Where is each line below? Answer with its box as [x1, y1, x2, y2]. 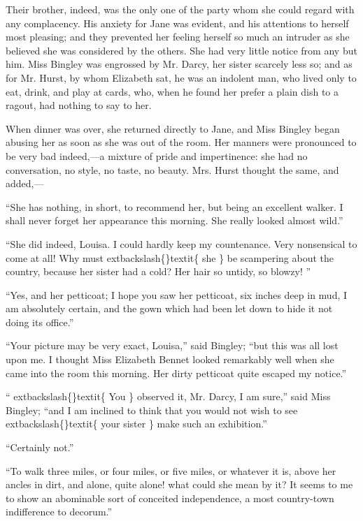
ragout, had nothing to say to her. [6, 98, 152, 112]
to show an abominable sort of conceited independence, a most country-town [6, 490, 334, 505]
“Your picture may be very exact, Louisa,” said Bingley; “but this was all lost [6, 338, 339, 353]
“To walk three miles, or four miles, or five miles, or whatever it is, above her [6, 463, 336, 478]
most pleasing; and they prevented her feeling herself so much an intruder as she [6, 29, 350, 44]
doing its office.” [6, 314, 74, 329]
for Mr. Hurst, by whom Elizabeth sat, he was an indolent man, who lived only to [6, 70, 357, 85]
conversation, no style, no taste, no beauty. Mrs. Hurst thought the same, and [6, 162, 339, 177]
